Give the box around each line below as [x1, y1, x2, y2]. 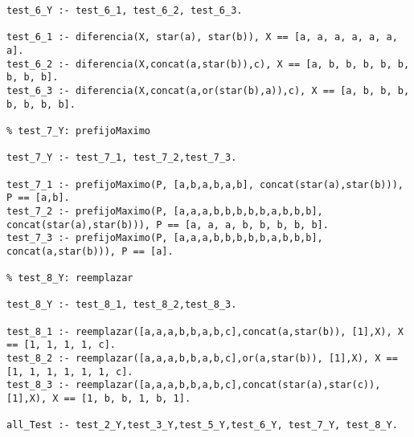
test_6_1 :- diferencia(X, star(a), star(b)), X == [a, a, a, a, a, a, [6, 31, 398, 43]
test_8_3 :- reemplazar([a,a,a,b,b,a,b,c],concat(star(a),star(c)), [6, 379, 381, 391]
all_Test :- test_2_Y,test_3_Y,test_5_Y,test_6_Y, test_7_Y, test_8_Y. [6, 419, 398, 431]
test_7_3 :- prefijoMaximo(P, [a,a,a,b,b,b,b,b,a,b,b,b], [6, 232, 323, 244]
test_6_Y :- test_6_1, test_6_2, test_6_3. [6, 5, 243, 16]
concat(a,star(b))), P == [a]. [6, 245, 174, 257]
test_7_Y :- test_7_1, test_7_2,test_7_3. [6, 152, 237, 164]
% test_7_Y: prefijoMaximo [6, 125, 150, 137]
